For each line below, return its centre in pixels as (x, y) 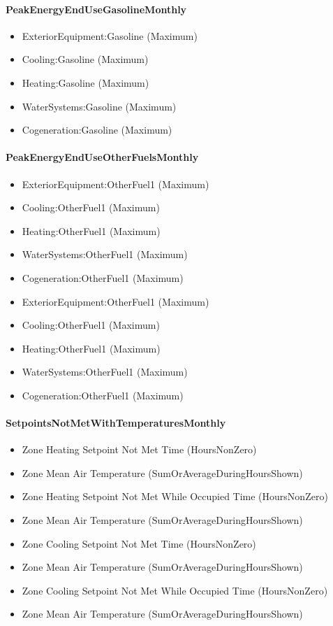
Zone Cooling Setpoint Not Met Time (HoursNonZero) (139, 543)
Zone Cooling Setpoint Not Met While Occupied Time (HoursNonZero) (175, 590)
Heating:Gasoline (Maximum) (86, 82)
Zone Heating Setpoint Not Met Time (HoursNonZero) (139, 449)
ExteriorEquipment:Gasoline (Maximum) (110, 35)
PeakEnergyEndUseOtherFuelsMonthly (102, 157)
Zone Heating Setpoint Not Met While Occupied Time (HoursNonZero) (175, 496)
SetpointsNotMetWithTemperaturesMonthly (116, 423)
